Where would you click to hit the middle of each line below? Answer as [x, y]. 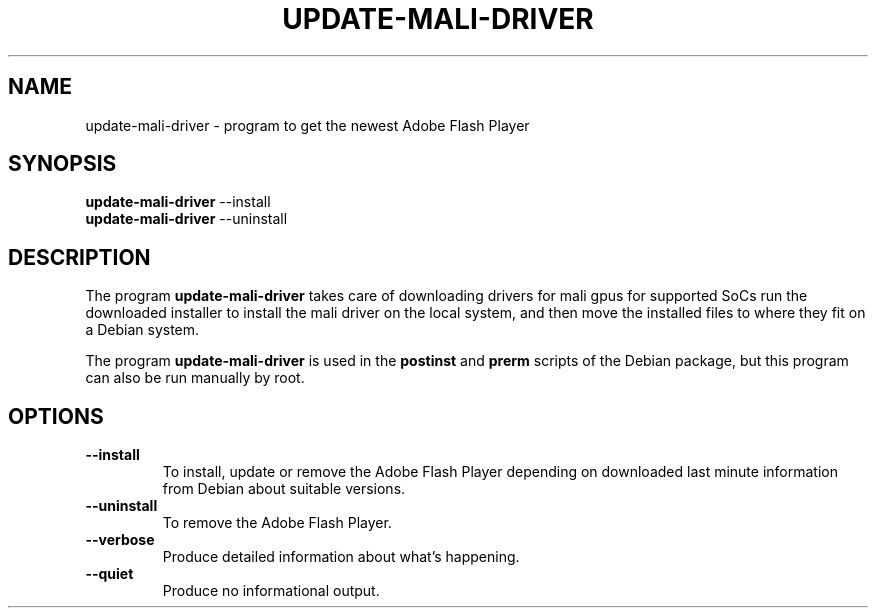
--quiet [109, 574]
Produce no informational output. [271, 591]
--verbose [120, 540]
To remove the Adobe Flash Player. [277, 523]
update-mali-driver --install [178, 202]
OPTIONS [56, 416]
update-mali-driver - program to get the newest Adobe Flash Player [307, 125]
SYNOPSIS [62, 164]
